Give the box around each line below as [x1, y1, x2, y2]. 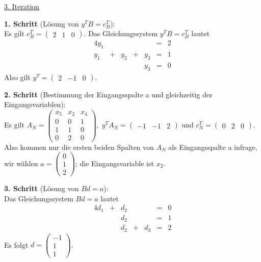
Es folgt [4, 239, 29, 250]
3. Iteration [4, 1, 39, 11]
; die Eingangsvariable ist [75, 158, 154, 168]
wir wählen [4, 158, 38, 168]
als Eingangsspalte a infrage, [168, 141, 257, 152]
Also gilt [4, 71, 31, 82]
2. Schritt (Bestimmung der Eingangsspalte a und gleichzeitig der [4, 89, 213, 99]
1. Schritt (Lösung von [4, 18, 79, 29]
